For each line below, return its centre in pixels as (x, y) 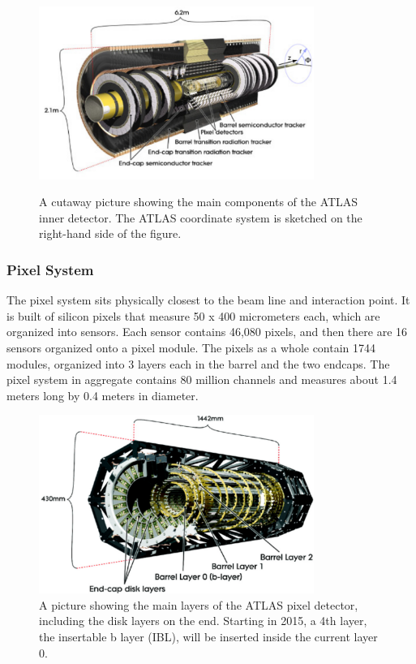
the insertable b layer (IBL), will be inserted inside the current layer (208, 637)
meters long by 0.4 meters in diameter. (103, 395)
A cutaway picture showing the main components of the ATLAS (199, 202)
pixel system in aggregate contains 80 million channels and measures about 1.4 (202, 379)
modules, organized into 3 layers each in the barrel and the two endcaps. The (198, 363)
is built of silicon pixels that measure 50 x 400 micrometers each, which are (193, 315)
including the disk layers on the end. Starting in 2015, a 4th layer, (203, 621)
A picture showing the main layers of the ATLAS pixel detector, (199, 604)
